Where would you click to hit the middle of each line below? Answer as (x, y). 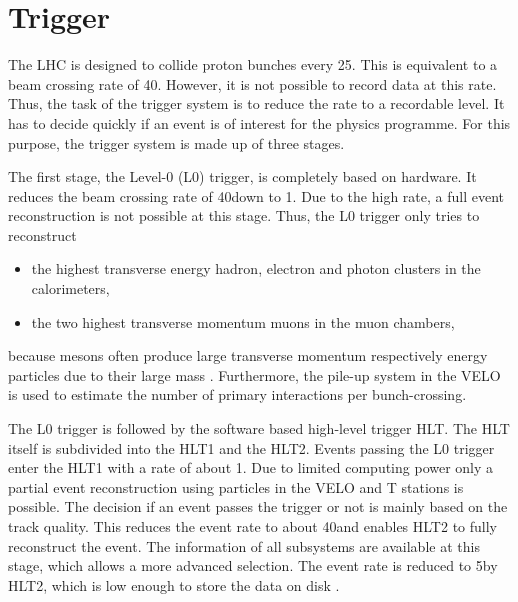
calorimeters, (70, 288)
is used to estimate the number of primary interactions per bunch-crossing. (237, 394)
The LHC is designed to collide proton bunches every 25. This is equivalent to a (253, 64)
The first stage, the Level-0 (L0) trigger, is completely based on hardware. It (242, 176)
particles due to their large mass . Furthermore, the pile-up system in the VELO (254, 374)
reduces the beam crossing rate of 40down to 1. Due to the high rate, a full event (256, 195)
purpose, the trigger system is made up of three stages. (176, 142)
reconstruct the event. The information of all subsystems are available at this (244, 545)
